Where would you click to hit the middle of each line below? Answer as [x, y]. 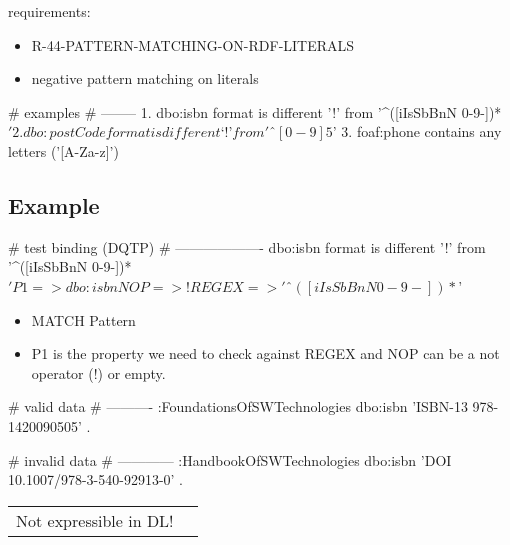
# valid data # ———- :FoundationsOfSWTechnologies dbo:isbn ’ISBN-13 [238, 406]
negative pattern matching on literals [145, 78]
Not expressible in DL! [95, 520]
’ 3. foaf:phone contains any [417, 131]
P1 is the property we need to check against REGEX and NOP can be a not [265, 353]
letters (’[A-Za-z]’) [63, 150]
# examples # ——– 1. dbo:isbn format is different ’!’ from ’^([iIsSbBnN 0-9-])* [255, 111]
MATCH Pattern [83, 319]
